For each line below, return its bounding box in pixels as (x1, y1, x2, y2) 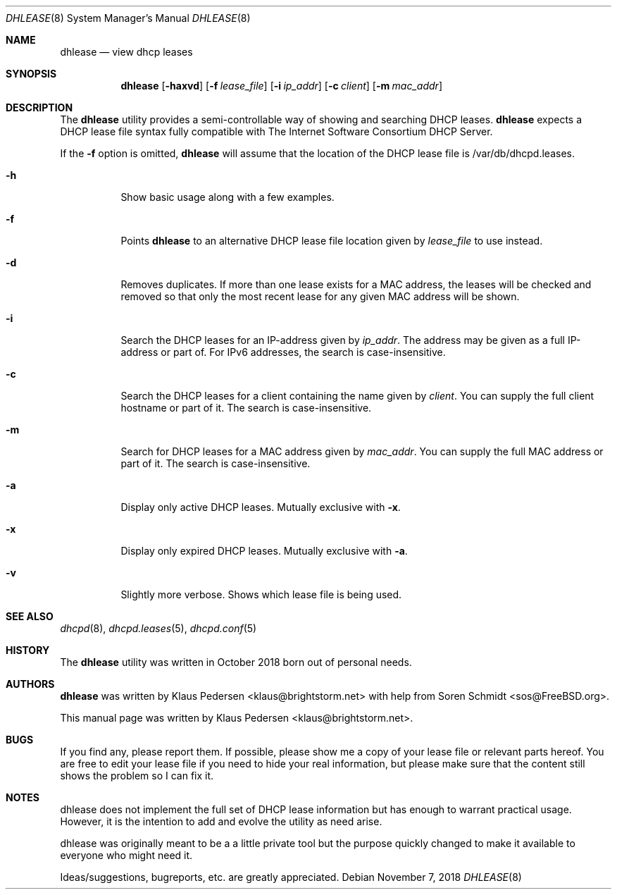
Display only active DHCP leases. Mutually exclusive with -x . (120, 501, 401, 513)
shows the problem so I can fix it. (60, 770, 214, 782)
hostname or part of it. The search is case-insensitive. (120, 402, 372, 414)
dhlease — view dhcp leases (60, 46, 193, 58)
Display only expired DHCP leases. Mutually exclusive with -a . (120, 545, 408, 557)
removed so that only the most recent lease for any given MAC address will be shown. (120, 290, 520, 302)
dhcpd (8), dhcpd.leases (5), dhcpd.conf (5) (60, 622, 257, 634)
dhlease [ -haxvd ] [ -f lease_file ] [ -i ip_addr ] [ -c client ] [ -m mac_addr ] (120, 80, 442, 92)
